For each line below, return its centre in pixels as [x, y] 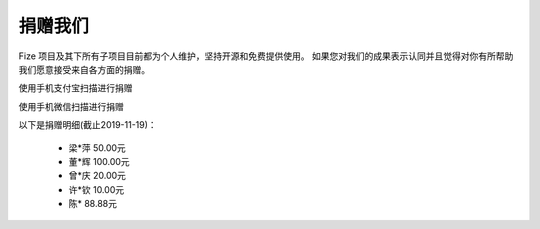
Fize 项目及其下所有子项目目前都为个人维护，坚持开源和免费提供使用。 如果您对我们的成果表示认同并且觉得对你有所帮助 [266, 56]
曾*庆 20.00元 [97, 176]
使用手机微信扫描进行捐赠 [71, 106]
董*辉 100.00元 [99, 161]
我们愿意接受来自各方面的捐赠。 [84, 69]
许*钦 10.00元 [96, 189]
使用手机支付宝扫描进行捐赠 [75, 88]
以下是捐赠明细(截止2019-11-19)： [87, 125]
